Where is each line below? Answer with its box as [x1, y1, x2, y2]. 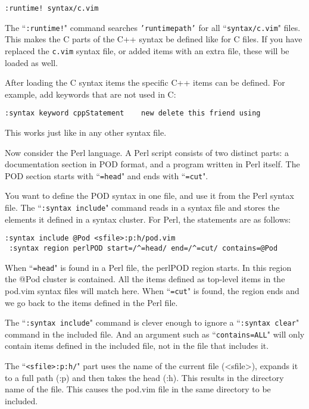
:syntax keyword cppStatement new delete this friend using [5, 109, 261, 118]
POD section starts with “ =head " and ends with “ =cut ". [5, 169, 208, 182]
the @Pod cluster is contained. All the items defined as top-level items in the [5, 273, 285, 285]
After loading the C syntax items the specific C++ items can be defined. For [5, 76, 285, 89]
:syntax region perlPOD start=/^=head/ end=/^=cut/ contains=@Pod [9, 243, 278, 252]
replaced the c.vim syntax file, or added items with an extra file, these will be [5, 44, 289, 57]
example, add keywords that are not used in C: [5, 88, 176, 100]
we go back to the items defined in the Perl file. [5, 296, 178, 308]
